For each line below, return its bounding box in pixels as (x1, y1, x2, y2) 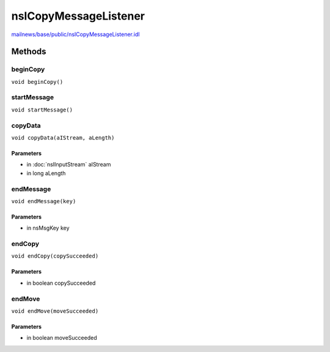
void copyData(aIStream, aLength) (11, 134, 115, 141)
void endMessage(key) (11, 198, 76, 204)
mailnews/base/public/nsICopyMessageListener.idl (11, 31, 140, 38)
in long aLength (26, 169, 66, 177)
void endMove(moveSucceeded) (11, 307, 99, 315)
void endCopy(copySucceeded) (11, 253, 99, 260)
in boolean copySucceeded (26, 279, 96, 286)
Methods (11, 47, 46, 57)
